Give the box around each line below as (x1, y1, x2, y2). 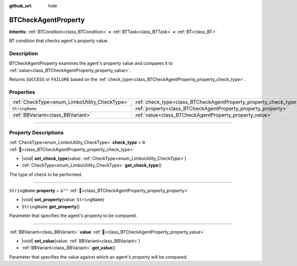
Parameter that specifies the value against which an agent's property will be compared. (9, 254, 188, 260)
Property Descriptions (9, 129, 64, 136)
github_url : (9, 3, 32, 8)
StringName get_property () (21, 203, 80, 210)
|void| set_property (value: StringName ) (21, 197, 105, 203)
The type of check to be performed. (9, 171, 83, 177)
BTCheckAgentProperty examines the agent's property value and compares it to (9, 60, 173, 66)
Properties (9, 89, 36, 95)
